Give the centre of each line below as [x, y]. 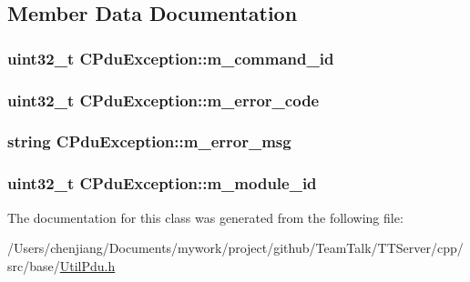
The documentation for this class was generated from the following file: [205, 217]
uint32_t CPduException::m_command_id [171, 58]
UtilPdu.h [87, 265]
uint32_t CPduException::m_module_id [162, 183]
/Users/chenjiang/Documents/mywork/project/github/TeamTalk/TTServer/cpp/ [235, 248]
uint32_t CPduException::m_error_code [163, 100]
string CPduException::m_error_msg [149, 141]
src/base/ [34, 265]
